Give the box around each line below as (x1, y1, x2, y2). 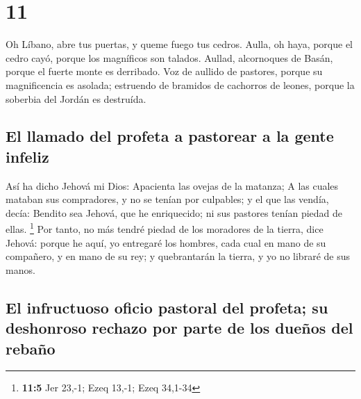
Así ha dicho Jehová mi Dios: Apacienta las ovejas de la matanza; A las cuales (6, 178, 339, 193)
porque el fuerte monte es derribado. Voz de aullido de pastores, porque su (6, 64, 323, 79)
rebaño (6, 337, 56, 359)
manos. (6, 262, 35, 277)
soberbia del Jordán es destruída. (6, 91, 146, 106)
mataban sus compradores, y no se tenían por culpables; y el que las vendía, (6, 192, 329, 206)
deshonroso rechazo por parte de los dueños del (6, 317, 353, 339)
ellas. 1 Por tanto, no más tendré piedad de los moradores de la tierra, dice (6, 220, 324, 236)
